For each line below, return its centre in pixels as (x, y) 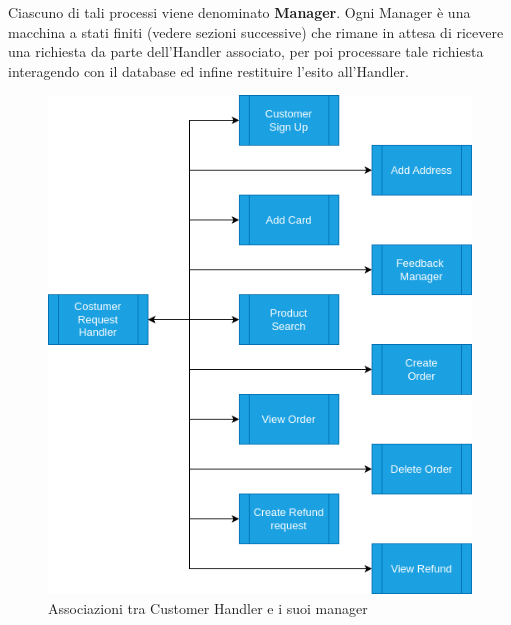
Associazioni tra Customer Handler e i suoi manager (208, 607)
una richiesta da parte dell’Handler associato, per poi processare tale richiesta (246, 51)
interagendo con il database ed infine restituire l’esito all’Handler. (208, 70)
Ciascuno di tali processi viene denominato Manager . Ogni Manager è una (239, 12)
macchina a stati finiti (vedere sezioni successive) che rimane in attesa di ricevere (256, 31)
